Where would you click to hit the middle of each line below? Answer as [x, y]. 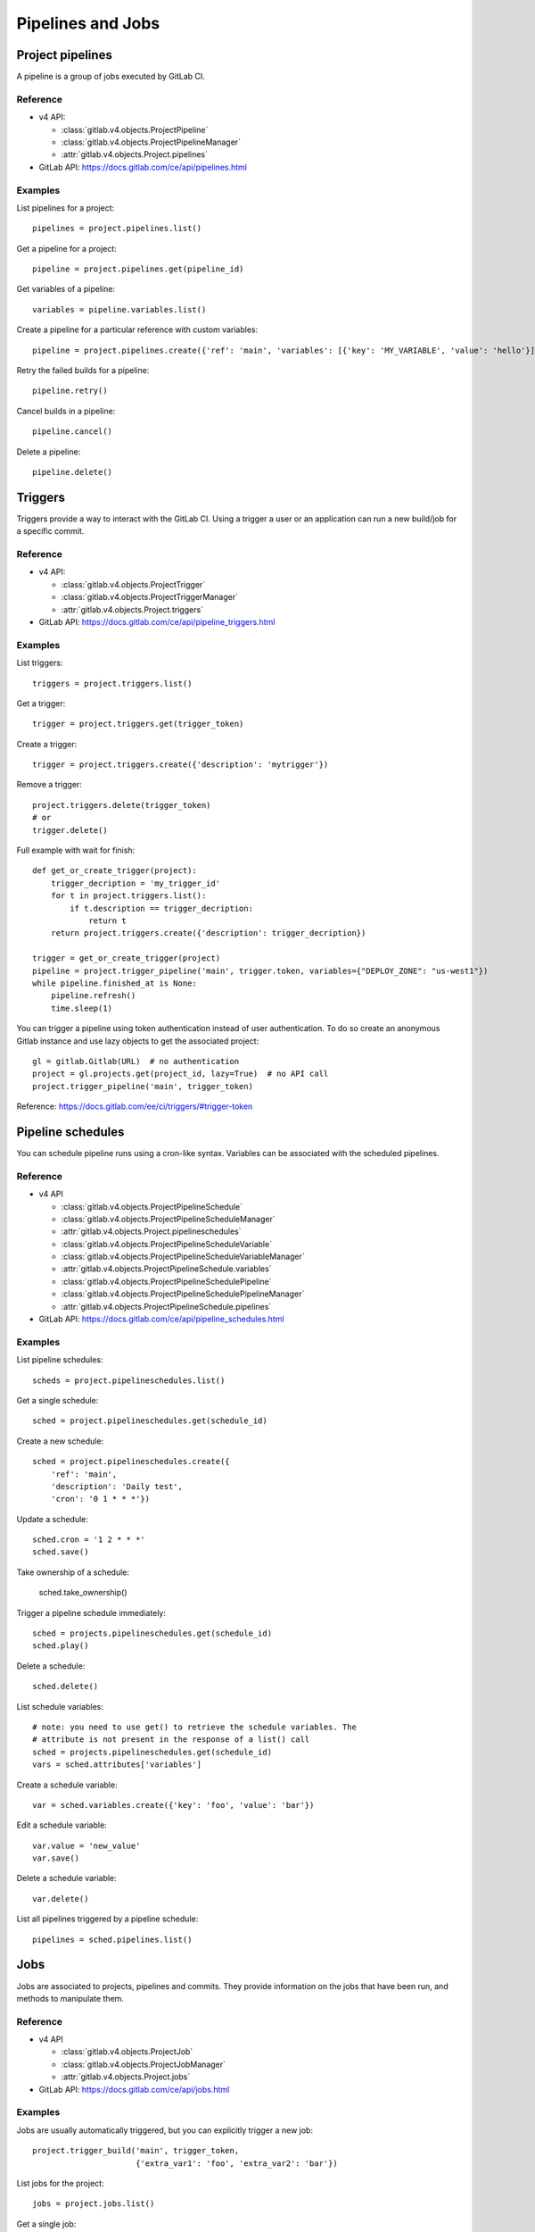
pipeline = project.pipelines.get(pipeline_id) [138, 269]
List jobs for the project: [60, 2183]
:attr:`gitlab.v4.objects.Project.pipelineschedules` [151, 1231]
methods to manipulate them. [70, 1998]
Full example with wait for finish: [76, 850]
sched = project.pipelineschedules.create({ [132, 1462]
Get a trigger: [41, 703]
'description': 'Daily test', [116, 1486]
